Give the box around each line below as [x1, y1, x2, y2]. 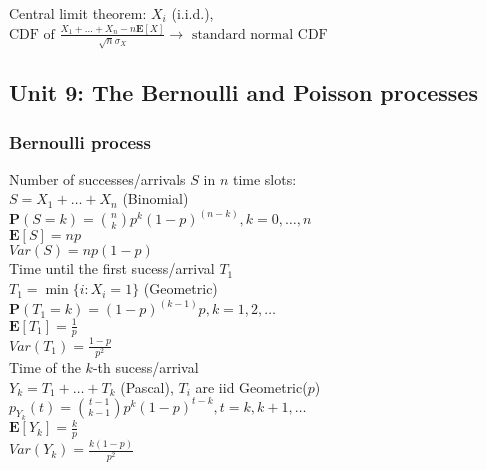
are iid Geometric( [195, 376, 308, 397]
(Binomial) [122, 188, 189, 209]
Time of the [9, 356, 81, 377]
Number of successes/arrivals [9, 168, 186, 189]
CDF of [9, 27, 55, 42]
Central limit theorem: [9, 3, 147, 23]
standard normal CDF [191, 27, 328, 42]
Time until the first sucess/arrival [9, 258, 215, 279]
